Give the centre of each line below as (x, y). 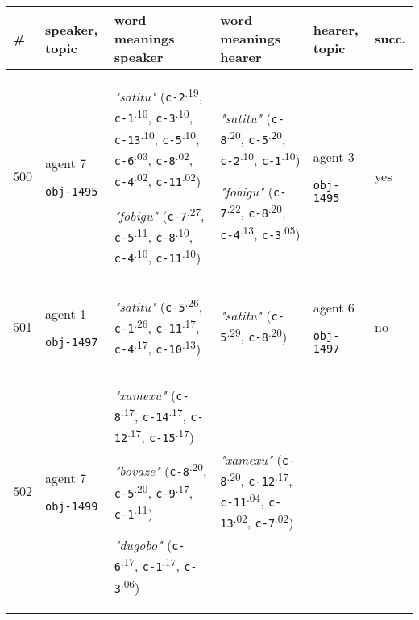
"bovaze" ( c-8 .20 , (160, 470)
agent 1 (66, 313)
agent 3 (334, 156)
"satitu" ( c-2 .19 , (158, 95)
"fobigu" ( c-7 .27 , (159, 214)
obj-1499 (72, 507)
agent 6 (334, 307)
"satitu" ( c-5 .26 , (158, 305)
